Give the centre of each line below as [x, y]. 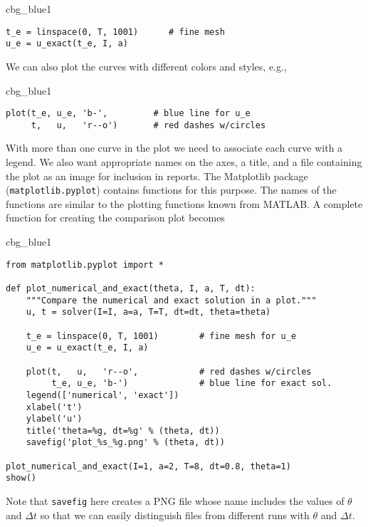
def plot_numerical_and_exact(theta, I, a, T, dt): [131, 288]
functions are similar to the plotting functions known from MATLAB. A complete [184, 203]
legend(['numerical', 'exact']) [102, 395]
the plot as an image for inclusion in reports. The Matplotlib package [157, 176]
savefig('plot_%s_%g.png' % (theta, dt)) [125, 443]
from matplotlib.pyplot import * [85, 265]
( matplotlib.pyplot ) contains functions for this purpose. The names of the [171, 190]
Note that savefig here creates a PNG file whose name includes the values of [175, 501]
